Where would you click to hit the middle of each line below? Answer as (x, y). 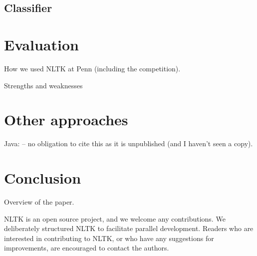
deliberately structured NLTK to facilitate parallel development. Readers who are (129, 228)
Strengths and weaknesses (43, 85)
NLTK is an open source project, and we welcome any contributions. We (115, 218)
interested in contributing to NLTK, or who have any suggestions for (109, 238)
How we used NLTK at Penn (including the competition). (92, 68)
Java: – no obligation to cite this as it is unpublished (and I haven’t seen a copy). (128, 143)
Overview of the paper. (39, 201)
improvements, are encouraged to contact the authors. (87, 248)
